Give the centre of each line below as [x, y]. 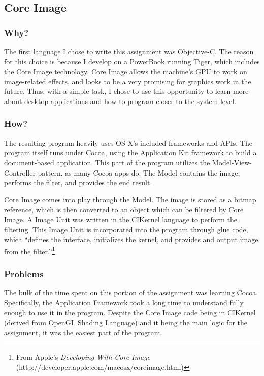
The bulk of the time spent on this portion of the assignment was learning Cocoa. [131, 293]
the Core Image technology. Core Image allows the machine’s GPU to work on [126, 71]
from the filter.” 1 [30, 250]
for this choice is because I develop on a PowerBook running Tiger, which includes [132, 61]
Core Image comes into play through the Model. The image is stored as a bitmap [130, 199]
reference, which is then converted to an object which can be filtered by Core [124, 209]
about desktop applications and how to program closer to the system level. [120, 101]
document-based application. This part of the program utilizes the [107, 162]
